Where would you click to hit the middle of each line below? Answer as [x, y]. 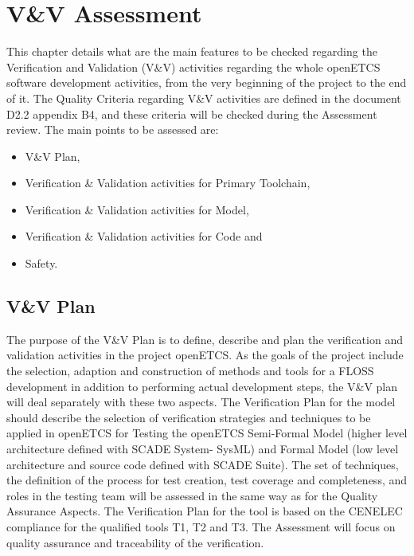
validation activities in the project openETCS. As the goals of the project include [205, 355]
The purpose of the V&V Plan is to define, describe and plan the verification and [205, 339]
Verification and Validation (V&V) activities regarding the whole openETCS [193, 67]
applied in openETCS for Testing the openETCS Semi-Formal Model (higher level [207, 433]
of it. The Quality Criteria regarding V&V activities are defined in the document [204, 98]
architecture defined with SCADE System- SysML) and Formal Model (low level [203, 449]
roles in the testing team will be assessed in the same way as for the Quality [192, 495]
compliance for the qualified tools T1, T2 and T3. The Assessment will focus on [201, 526]
